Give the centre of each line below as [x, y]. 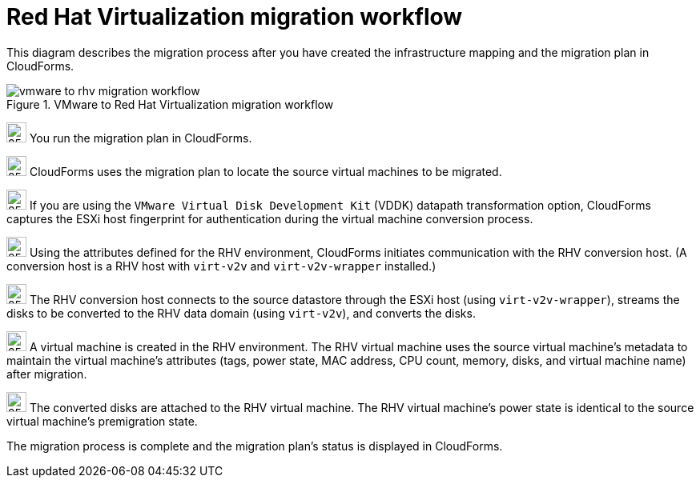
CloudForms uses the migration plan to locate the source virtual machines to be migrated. [266, 171]
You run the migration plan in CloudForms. [141, 138]
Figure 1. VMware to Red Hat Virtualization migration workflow [170, 104]
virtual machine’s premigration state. [102, 421]
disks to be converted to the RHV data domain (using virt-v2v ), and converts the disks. [241, 313]
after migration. [47, 374]
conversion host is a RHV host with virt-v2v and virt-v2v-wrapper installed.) [221, 266]
